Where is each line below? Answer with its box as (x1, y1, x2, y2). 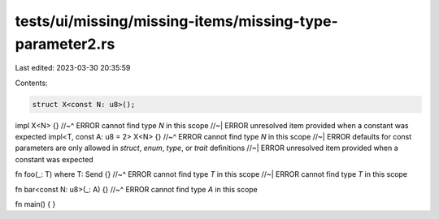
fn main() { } (15, 200, 56, 209)
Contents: (15, 78, 48, 88)
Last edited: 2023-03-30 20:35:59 (15, 63, 131, 73)
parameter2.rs (15, 35, 115, 53)
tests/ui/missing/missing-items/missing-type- (15, 12, 339, 30)
